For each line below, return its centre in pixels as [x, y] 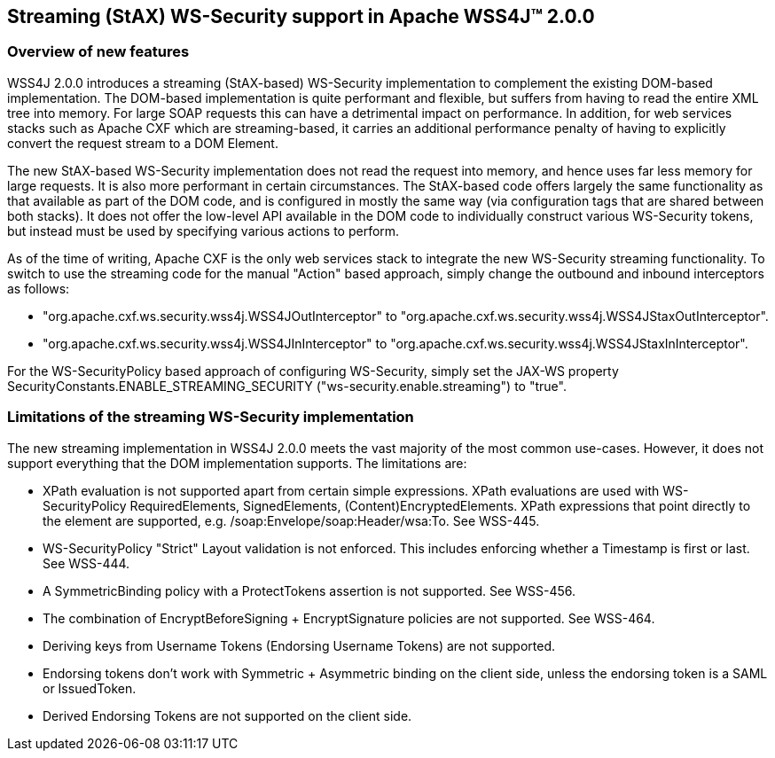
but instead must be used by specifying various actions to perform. [204, 231]
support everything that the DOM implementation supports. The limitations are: [237, 463]
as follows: [39, 288]
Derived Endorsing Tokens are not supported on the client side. [227, 715]
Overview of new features [98, 52]
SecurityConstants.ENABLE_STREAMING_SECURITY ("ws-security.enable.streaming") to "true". [287, 386]
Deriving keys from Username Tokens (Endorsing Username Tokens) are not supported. [299, 645]
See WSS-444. [86, 563]
